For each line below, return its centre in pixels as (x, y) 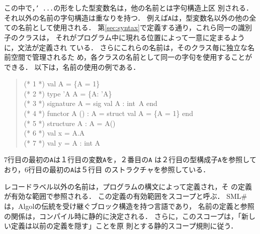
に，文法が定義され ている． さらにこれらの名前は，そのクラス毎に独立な (126, 47)
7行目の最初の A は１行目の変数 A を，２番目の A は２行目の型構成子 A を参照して (130, 159)
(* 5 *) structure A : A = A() (70, 123)
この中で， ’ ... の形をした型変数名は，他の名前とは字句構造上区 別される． (128, 8)
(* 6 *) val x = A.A (54, 133)
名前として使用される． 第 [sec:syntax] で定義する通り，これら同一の (128, 27)
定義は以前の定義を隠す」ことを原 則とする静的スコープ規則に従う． (124, 226)
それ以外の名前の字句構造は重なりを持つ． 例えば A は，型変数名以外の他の (127, 17)
